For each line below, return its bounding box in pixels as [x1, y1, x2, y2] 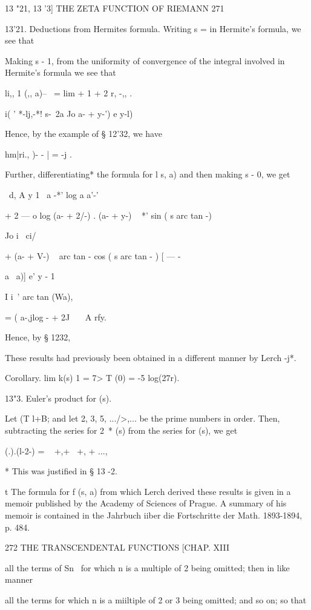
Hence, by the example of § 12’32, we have [5, 127, 162, 140]
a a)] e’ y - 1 [5, 270, 55, 282]
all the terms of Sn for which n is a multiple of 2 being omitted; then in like [5, 561, 290, 574]
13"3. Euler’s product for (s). [5, 391, 112, 404]
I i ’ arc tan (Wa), [5, 290, 73, 302]
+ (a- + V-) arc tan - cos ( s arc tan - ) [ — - [5, 249, 181, 262]
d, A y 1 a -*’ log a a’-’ [8, 188, 99, 201]
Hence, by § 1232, [5, 331, 71, 343]
